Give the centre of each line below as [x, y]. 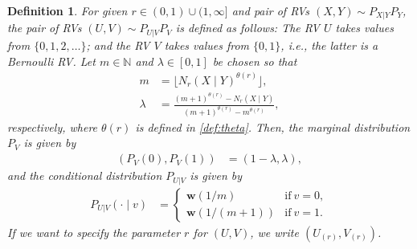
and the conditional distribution [85, 176]
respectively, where [53, 127]
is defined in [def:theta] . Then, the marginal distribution [273, 127]
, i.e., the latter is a [329, 45]
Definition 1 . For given [67, 10]
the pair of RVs [45, 28]
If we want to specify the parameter [94, 232]
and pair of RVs [271, 10]
